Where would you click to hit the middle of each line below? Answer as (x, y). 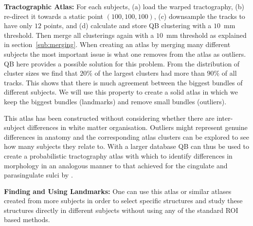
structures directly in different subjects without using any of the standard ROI (121, 210)
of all (229, 73)
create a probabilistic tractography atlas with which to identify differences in (118, 155)
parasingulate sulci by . (38, 175)
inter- (225, 118)
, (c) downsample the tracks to (199, 16)
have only (18, 25)
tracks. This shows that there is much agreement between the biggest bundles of (123, 82)
